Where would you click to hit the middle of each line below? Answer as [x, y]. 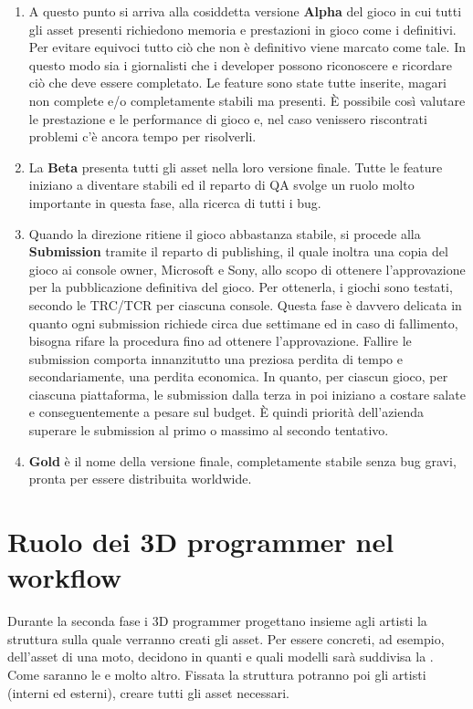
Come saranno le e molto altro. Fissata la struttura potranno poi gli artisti [217, 674]
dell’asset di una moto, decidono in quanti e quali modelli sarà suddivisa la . [221, 657]
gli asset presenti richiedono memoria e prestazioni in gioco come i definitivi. [242, 29]
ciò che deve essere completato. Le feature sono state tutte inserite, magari [237, 83]
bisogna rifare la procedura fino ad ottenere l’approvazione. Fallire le [220, 341]
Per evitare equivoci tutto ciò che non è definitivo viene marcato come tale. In [247, 47]
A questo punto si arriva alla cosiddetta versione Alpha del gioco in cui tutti [245, 11]
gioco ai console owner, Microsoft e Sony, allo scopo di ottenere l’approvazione [247, 269]
